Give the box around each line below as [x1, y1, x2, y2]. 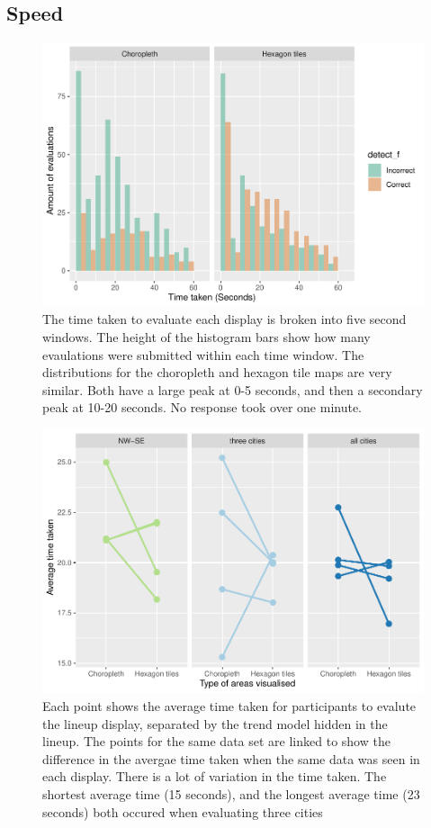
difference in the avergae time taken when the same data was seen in [42, 749, 420, 768]
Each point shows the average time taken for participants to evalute [42, 697, 417, 715]
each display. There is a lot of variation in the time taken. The [42, 767, 387, 786]
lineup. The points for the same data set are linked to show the [42, 732, 391, 751]
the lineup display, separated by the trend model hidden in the [42, 714, 388, 733]
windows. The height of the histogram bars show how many [42, 327, 371, 346]
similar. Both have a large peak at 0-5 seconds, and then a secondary [42, 380, 423, 399]
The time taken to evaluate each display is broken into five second [42, 310, 407, 328]
